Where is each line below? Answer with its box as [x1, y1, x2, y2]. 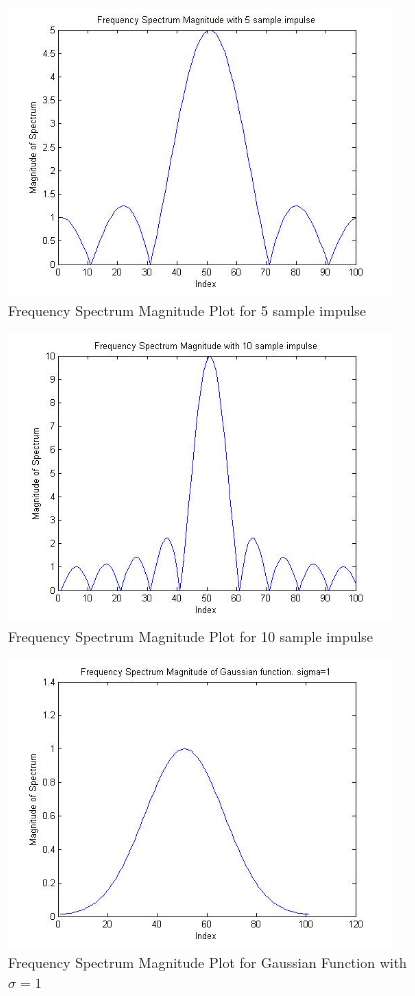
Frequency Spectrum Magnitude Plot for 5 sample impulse [8, 299, 367, 320]
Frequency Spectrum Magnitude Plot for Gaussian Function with [8, 951, 407, 972]
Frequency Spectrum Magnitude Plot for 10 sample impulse [8, 625, 374, 646]
